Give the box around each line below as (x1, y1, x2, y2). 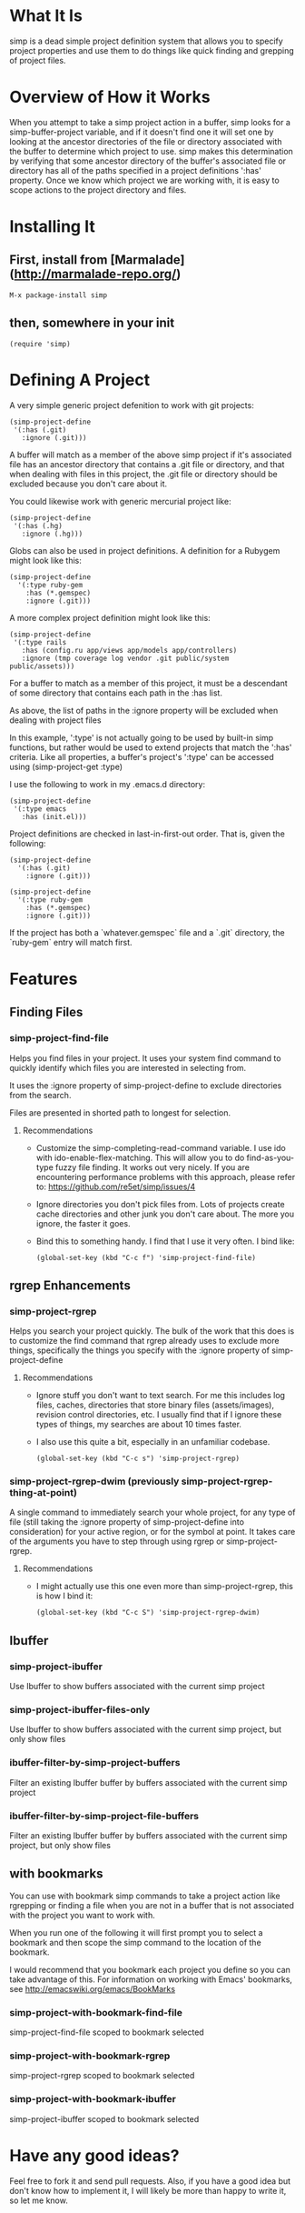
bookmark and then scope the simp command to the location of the (9, 1937, 261, 1948)
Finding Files (9, 1005, 84, 1020)
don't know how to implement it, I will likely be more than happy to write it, (9, 2185, 287, 2196)
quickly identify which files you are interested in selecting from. (9, 1062, 247, 1073)
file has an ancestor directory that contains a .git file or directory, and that (9, 458, 285, 469)
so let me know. (9, 2195, 68, 2206)
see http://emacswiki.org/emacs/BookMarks (9, 1983, 175, 1994)
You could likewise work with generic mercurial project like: (9, 496, 231, 506)
